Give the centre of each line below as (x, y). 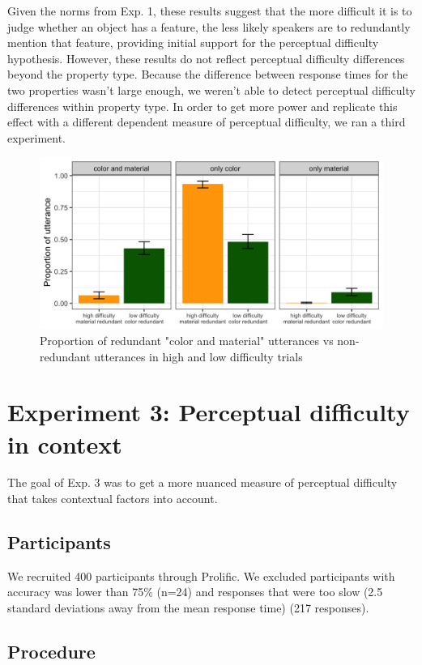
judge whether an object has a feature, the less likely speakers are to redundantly (209, 26)
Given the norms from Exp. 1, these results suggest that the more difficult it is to (210, 11)
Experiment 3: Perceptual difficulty (209, 412)
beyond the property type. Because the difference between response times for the (208, 74)
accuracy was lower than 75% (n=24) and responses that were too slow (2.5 (195, 592)
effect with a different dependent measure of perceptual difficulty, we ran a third (207, 122)
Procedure (51, 651)
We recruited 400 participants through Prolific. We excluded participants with (201, 575)
